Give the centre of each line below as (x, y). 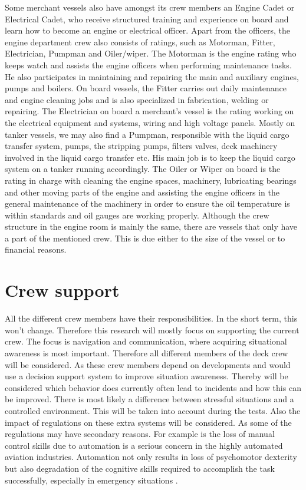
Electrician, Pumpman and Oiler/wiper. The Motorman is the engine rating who (151, 53)
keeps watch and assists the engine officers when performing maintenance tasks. (148, 64)
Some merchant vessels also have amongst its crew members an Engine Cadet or (150, 7)
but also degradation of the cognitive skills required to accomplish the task (140, 468)
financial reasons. (36, 249)
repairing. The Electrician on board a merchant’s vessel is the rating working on (149, 111)
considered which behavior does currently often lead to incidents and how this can (153, 387)
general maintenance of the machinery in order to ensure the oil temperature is (147, 203)
